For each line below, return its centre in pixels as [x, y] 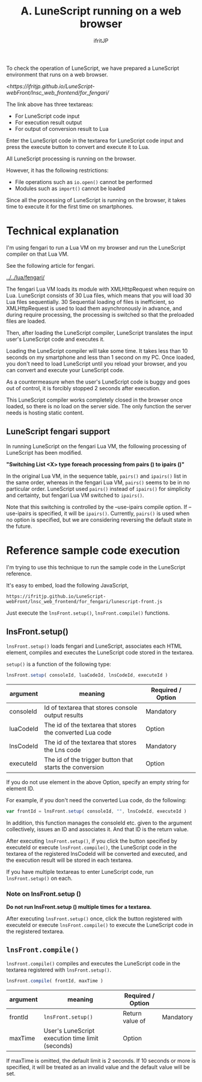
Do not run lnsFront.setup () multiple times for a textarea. [79, 907]
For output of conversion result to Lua [62, 128]
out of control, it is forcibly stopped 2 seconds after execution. [84, 388]
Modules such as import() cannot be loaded [70, 188]
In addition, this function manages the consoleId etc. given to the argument [99, 823]
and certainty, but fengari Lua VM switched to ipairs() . [75, 495]
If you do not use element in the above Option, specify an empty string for [98, 782]
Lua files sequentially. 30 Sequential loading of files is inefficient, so [90, 302]
